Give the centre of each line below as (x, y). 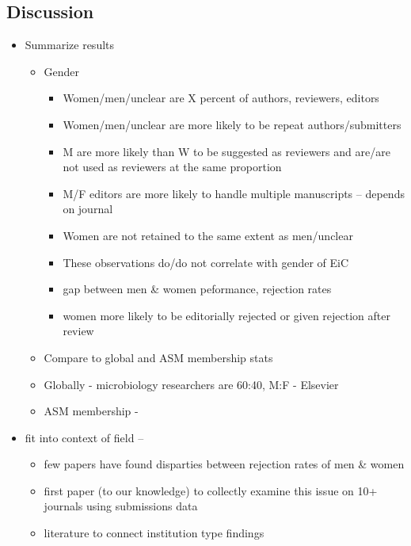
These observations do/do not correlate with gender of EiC (206, 262)
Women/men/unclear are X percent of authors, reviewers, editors (221, 98)
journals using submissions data (121, 506)
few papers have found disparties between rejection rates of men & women (224, 464)
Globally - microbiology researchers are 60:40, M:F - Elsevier (191, 384)
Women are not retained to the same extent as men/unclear (208, 235)
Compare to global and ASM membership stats (158, 357)
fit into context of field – (84, 437)
